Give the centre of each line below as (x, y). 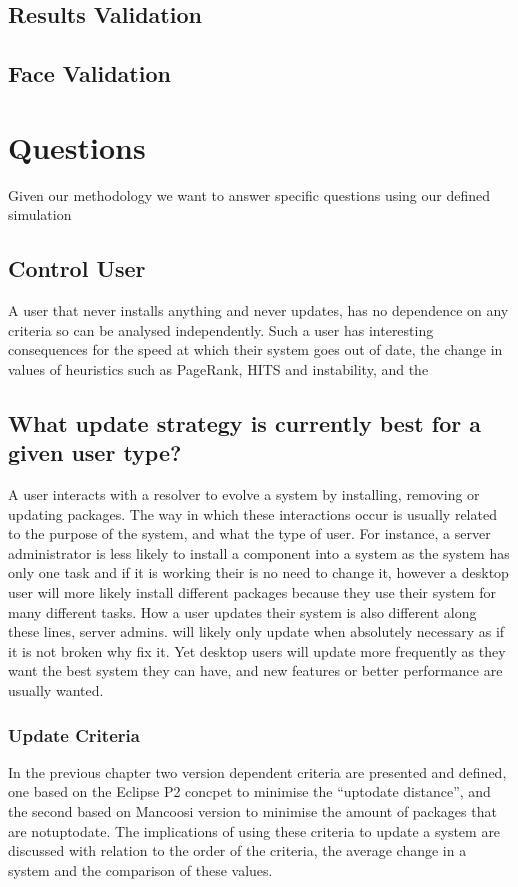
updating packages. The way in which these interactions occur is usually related (252, 513)
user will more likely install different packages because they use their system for (252, 592)
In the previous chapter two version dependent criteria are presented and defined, (257, 771)
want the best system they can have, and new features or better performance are (255, 670)
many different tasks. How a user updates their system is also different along (242, 611)
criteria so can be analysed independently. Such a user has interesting (221, 329)
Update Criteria (74, 734)
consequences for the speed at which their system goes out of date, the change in (255, 349)
